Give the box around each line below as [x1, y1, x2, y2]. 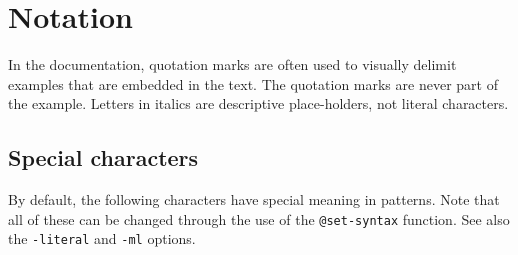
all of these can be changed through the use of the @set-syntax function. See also [8, 208, 510, 229]
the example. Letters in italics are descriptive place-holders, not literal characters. [8, 93, 509, 114]
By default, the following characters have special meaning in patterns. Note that [8, 189, 500, 210]
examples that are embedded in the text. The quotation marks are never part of [8, 73, 498, 94]
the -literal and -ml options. [8, 228, 196, 249]
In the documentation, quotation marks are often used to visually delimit [8, 54, 457, 75]
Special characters [8, 142, 199, 173]
